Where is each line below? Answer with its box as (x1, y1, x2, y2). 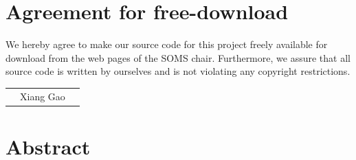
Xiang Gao (20, 89, 65, 103)
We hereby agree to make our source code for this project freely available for (5, 37, 328, 52)
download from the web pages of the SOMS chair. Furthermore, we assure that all (5, 50, 351, 65)
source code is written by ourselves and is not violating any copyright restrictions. (5, 64, 351, 78)
